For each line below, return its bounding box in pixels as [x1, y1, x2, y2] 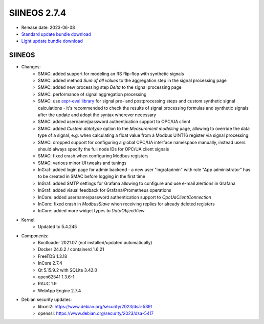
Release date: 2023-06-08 [21, 25, 75, 30]
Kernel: [21, 217, 36, 223]
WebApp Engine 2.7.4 [38, 287, 81, 294]
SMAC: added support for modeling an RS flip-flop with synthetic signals [38, 71, 184, 76]
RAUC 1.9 [38, 281, 57, 287]
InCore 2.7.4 [38, 260, 63, 266]
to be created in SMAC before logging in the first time [38, 174, 146, 179]
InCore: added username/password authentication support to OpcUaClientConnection [38, 194, 212, 200]
